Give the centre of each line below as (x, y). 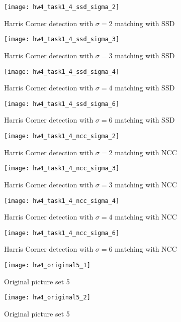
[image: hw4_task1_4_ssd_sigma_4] (62, 72)
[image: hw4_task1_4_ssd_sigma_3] (62, 39)
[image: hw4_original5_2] (47, 298)
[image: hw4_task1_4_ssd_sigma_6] (62, 104)
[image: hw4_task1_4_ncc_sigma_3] (62, 169)
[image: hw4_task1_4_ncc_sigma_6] (62, 233)
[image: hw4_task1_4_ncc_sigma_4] (62, 201)
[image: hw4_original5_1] (47, 265)
